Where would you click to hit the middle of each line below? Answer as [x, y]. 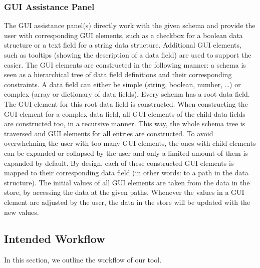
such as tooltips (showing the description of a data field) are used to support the [128, 55]
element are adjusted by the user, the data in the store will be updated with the [127, 202]
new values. [22, 212]
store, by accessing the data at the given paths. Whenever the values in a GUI [124, 192]
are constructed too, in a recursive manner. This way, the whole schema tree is [125, 123]
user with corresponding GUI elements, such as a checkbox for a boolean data [123, 35]
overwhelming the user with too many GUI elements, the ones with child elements [130, 143]
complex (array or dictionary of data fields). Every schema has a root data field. [127, 94]
